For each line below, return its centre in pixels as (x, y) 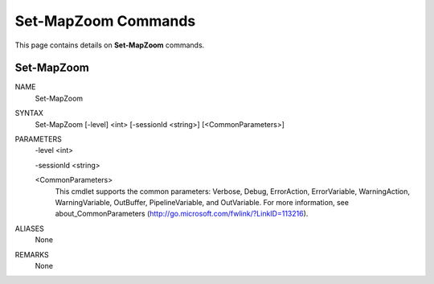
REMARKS (32, 254)
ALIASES (29, 228)
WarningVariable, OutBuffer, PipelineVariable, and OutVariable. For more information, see (202, 202)
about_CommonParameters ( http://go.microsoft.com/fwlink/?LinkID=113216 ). (182, 214)
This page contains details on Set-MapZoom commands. (110, 45)
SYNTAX (29, 113)
